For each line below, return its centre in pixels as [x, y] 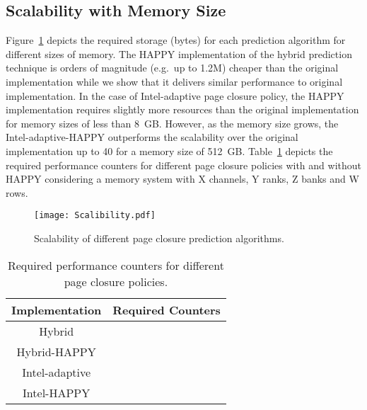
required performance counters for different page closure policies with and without [184, 165]
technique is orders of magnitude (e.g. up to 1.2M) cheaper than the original [172, 68]
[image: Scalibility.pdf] [95, 216]
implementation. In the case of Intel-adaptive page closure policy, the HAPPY [175, 95]
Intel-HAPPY [57, 392]
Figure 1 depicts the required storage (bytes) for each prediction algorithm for [176, 40]
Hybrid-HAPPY [56, 351]
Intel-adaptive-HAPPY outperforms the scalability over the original [152, 137]
